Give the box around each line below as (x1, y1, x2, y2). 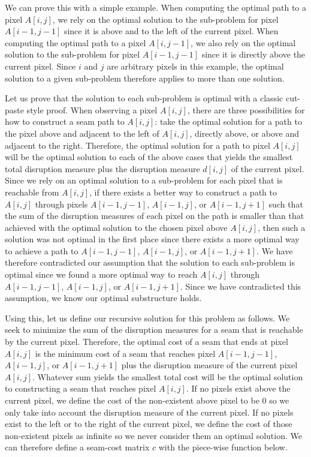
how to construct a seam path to (5, 115, 125, 128)
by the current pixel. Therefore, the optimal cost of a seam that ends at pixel (5, 335, 288, 348)
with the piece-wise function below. (158, 441, 288, 453)
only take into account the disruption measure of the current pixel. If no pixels (5, 405, 294, 418)
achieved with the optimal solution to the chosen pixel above (5, 221, 228, 233)
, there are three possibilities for (187, 103, 305, 116)
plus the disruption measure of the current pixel (121, 359, 298, 371)
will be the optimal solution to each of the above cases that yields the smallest (5, 151, 293, 163)
